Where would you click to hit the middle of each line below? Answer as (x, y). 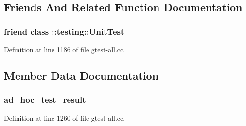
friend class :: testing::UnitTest (64, 31)
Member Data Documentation (81, 75)
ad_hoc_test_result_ (48, 99)
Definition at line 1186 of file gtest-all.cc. (65, 49)
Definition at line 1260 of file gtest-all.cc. (65, 117)
